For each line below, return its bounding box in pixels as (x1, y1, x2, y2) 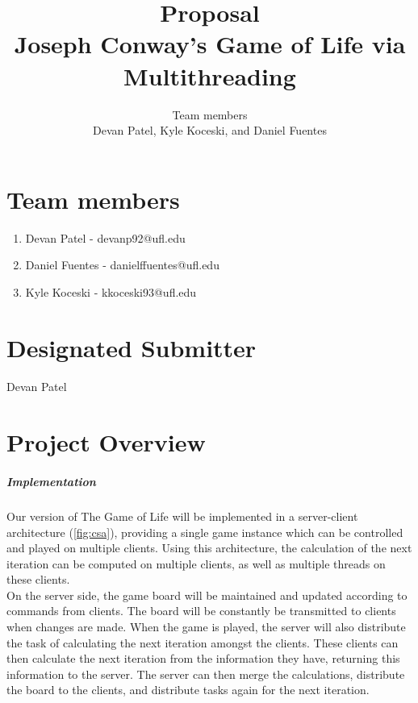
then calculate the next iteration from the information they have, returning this (6, 650, 400, 667)
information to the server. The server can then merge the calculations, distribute (6, 665, 405, 682)
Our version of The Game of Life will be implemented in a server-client (6, 507, 358, 524)
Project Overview (6, 426, 206, 459)
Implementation (6, 472, 96, 489)
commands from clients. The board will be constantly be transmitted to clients (6, 602, 396, 619)
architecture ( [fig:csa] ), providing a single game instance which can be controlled (6, 523, 403, 540)
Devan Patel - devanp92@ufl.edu (25, 229, 186, 246)
